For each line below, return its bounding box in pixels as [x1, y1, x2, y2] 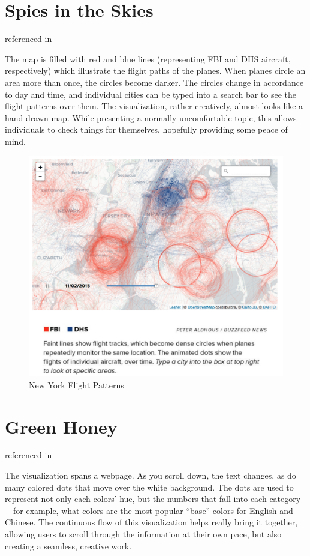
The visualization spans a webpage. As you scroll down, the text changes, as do [5, 469, 296, 482]
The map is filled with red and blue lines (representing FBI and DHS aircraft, [5, 52, 291, 65]
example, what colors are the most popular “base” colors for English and [26, 504, 293, 516]
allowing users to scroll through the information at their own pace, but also [5, 528, 282, 540]
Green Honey [5, 414, 118, 438]
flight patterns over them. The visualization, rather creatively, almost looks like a [5, 100, 303, 112]
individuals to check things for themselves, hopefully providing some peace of [5, 123, 288, 136]
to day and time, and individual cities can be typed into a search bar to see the [5, 88, 297, 100]
